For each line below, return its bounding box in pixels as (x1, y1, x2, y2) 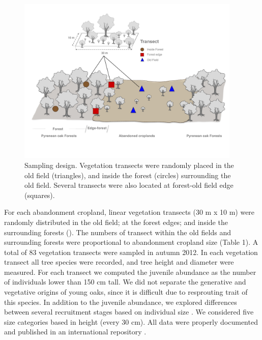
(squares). (24, 189, 55, 200)
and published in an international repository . (4, 326, 147, 337)
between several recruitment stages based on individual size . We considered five (4, 306, 254, 317)
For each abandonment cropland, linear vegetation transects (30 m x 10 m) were (4, 207, 255, 217)
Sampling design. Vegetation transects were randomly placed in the (24, 159, 234, 170)
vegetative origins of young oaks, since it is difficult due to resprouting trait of (4, 287, 248, 297)
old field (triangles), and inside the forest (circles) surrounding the (24, 169, 231, 180)
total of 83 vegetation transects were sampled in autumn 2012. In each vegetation (4, 246, 258, 257)
